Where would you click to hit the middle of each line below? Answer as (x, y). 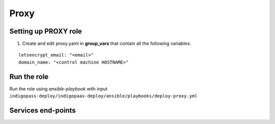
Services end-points (43, 110)
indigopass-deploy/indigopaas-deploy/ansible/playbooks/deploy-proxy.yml (104, 96)
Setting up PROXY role (46, 31)
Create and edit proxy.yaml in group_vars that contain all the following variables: (106, 44)
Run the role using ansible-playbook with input (59, 88)
